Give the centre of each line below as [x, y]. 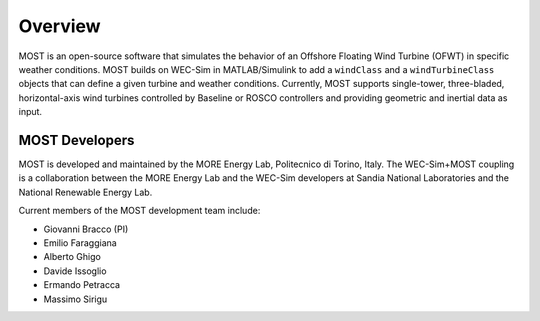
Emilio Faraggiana [80, 242]
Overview [59, 26]
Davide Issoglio [75, 271]
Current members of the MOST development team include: [139, 211]
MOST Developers [76, 140]
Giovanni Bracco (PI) [86, 229]
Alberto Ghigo [72, 257]
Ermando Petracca [81, 285]
